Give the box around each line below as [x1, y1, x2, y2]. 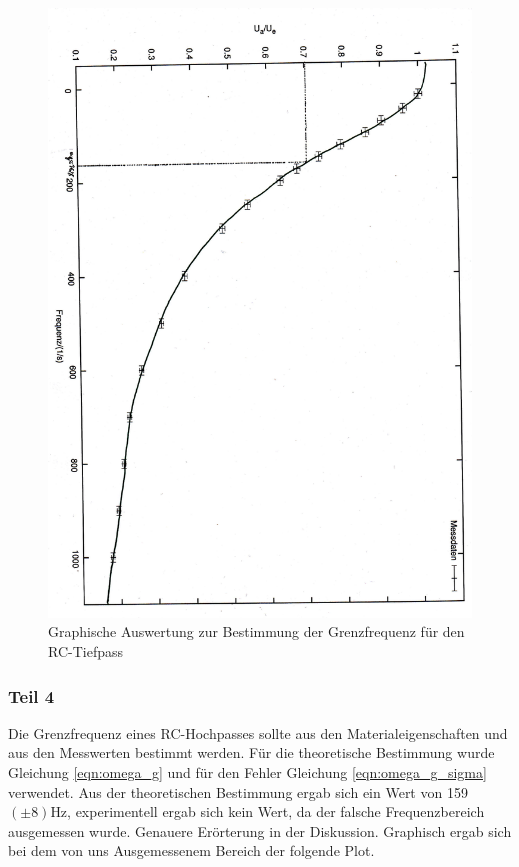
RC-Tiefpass [48, 640, 123, 661]
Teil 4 [8, 683, 55, 708]
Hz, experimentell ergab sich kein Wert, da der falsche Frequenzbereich [50, 801, 485, 822]
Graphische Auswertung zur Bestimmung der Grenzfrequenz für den [48, 621, 465, 642]
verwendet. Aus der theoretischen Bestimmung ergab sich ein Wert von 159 [8, 781, 468, 802]
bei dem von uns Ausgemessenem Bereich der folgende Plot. [8, 840, 375, 861]
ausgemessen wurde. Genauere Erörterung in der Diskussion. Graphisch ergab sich [8, 820, 512, 841]
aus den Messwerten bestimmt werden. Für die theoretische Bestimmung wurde [8, 742, 495, 763]
